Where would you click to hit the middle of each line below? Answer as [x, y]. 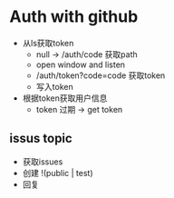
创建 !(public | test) [58, 173]
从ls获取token [48, 43]
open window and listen [80, 64]
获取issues [43, 162]
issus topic [41, 139]
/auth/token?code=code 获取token [101, 75]
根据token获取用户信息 [65, 98]
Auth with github [74, 17]
